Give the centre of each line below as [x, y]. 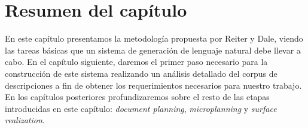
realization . [25, 120]
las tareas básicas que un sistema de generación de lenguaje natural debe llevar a [153, 50]
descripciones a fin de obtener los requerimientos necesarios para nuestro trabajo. [153, 85]
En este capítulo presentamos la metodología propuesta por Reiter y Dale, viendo [154, 38]
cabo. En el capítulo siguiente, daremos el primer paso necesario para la [136, 62]
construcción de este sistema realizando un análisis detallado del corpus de [141, 73]
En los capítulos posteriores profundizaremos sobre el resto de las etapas [137, 97]
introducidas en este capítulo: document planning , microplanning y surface [141, 108]
